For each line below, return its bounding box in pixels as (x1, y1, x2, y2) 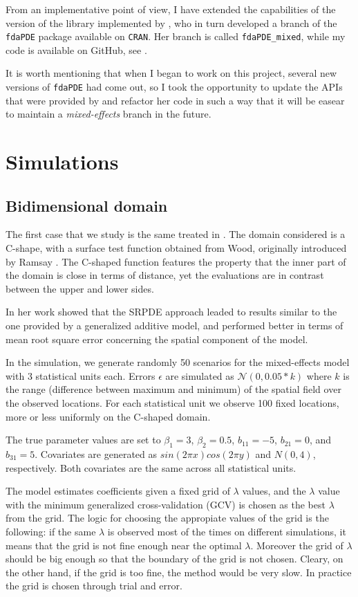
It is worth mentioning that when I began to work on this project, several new (6, 66, 337, 80)
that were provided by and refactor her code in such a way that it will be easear (6, 93, 345, 107)
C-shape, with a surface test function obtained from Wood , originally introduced (6, 241, 347, 255)
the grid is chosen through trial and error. (6, 578, 182, 593)
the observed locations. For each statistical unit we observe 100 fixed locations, (6, 395, 339, 410)
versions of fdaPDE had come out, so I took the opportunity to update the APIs (6, 80, 343, 94)
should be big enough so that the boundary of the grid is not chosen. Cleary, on (6, 551, 343, 566)
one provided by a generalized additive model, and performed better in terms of (6, 318, 343, 333)
